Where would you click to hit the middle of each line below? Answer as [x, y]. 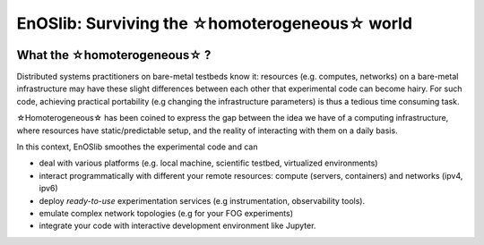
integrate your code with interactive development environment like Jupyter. [177, 226]
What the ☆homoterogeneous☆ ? [114, 55]
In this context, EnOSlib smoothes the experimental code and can [137, 147]
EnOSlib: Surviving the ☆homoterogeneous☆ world [214, 23]
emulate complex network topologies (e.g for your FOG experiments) [166, 213]
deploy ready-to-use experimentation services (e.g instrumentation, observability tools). [202, 200]
